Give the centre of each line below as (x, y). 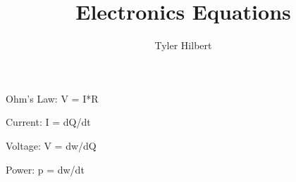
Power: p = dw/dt (45, 169)
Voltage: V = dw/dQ (51, 145)
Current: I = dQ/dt (48, 122)
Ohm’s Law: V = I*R (52, 98)
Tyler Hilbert (183, 45)
